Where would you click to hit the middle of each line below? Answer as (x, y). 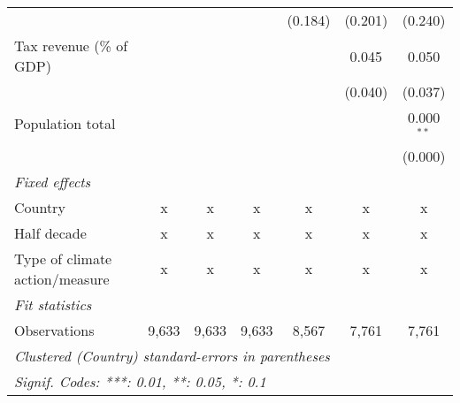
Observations (54, 330)
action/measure (62, 278)
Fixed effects (53, 181)
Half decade (50, 232)
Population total (65, 124)
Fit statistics (53, 304)
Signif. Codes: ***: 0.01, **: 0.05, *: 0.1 (140, 381)
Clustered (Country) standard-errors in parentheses (172, 355)
